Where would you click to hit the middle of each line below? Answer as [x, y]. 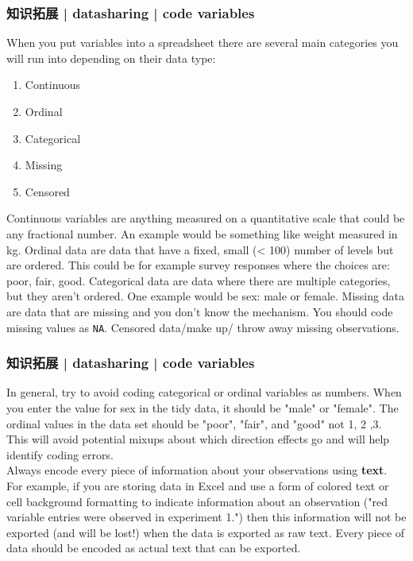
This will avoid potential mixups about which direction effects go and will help [198, 439]
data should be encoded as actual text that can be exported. [154, 548]
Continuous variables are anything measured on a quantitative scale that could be [206, 218]
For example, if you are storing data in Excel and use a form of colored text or [198, 485]
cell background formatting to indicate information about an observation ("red [197, 501]
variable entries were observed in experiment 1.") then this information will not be [206, 517]
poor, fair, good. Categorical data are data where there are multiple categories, [199, 280]
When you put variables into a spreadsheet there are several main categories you [203, 43]
